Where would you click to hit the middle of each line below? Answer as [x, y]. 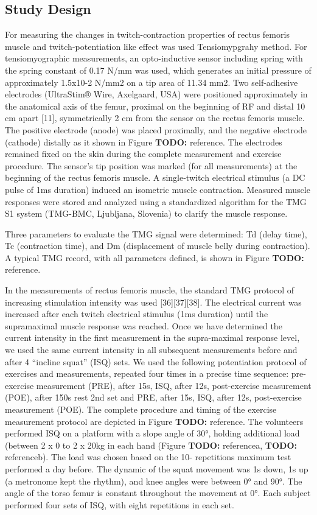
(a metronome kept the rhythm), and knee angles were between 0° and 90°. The [154, 481]
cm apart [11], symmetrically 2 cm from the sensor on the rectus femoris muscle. [155, 118]
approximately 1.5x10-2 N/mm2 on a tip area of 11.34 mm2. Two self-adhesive [152, 82]
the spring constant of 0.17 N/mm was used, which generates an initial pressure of [158, 70]
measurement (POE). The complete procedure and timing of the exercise [141, 409]
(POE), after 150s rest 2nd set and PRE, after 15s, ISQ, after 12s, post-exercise [153, 397]
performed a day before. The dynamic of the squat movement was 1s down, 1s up [157, 468]
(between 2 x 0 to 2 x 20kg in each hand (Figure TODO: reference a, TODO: [151, 445]
